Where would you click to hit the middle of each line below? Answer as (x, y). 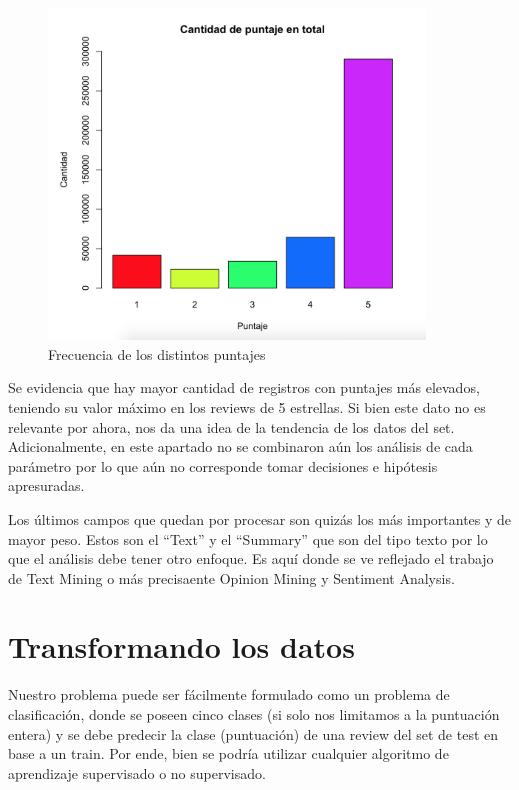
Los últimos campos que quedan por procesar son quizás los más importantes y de (260, 518)
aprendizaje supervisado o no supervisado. (137, 772)
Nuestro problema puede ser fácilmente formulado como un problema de (229, 694)
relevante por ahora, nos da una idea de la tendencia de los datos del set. (231, 426)
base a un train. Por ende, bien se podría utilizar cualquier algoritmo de (228, 753)
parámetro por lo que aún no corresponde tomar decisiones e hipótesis (223, 465)
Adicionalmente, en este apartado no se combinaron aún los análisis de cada (240, 446)
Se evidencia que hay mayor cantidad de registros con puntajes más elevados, (244, 387)
